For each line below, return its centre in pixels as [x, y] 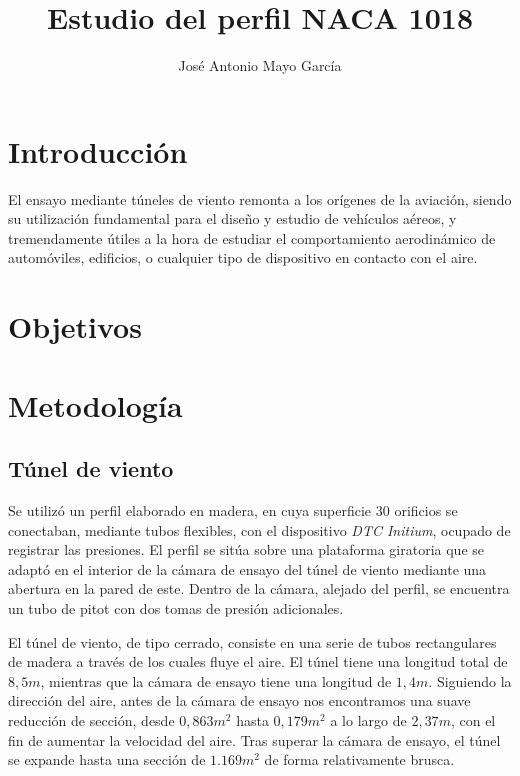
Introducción [98, 150]
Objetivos [75, 326]
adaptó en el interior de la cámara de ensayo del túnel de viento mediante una [247, 568]
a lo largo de [368, 719]
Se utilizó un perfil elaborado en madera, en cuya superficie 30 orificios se [233, 509]
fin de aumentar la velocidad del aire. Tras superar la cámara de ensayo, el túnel [254, 739]
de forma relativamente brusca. [359, 759]
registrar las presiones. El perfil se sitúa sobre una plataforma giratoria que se [246, 549]
